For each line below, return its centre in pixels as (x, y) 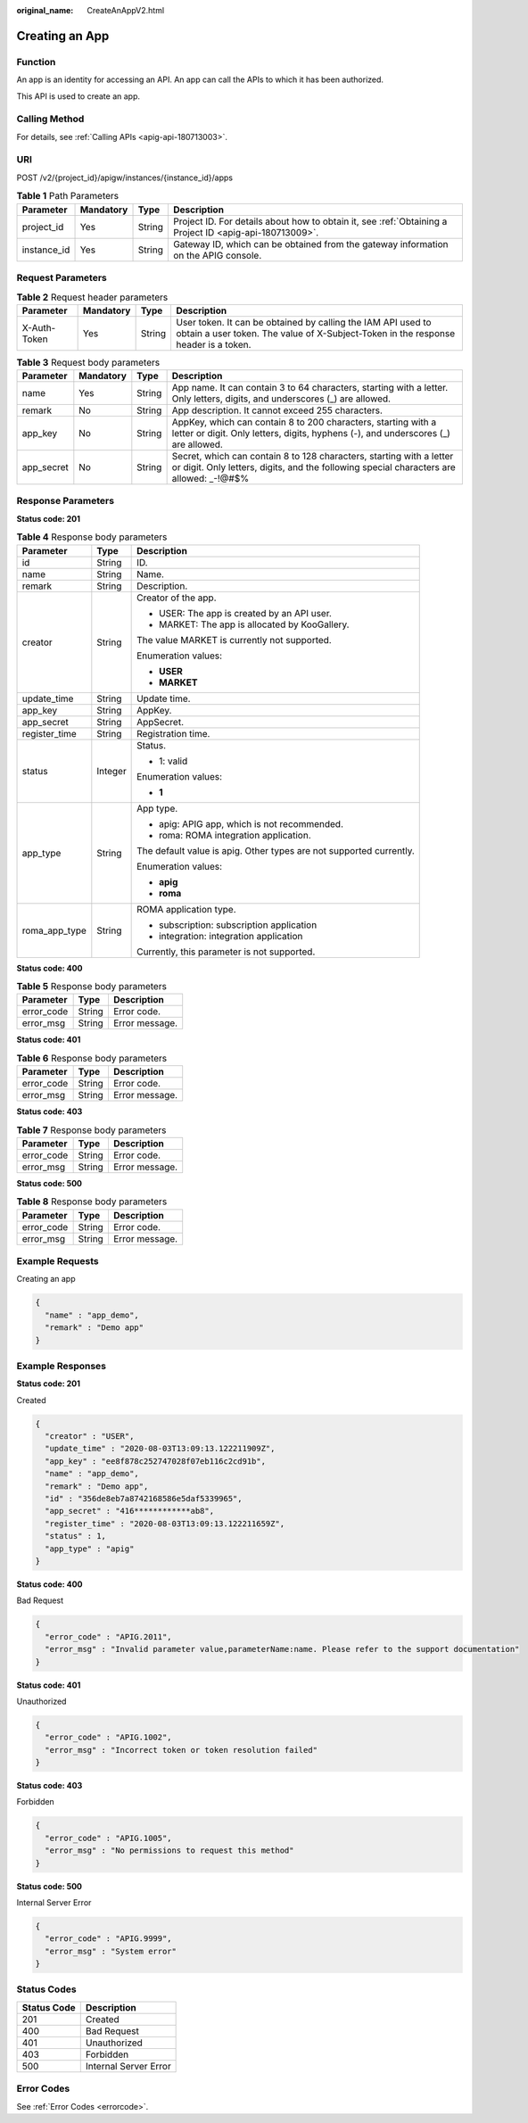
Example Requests (58, 1261)
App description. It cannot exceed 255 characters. (277, 410)
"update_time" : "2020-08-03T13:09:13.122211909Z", (160, 1449)
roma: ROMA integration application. (235, 835)
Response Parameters (66, 501)
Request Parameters (62, 277)
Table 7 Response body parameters (91, 1130)
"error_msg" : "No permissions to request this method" (169, 1850)
